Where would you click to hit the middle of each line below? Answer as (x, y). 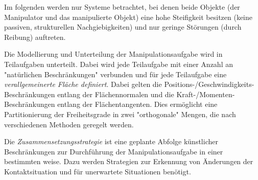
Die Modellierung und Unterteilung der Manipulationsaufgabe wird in (113, 54)
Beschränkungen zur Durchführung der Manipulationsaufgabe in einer (114, 151)
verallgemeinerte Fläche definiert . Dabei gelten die (83, 84)
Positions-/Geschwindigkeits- (209, 84)
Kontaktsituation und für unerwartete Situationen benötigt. (98, 171)
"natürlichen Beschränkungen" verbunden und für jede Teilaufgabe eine (115, 74)
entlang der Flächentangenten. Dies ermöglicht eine (137, 104)
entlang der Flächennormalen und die (116, 94)
